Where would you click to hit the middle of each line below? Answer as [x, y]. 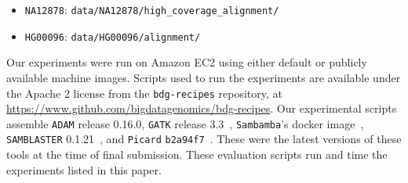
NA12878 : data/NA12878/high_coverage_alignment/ [152, 9]
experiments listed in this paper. [84, 169]
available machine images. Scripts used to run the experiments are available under [204, 77]
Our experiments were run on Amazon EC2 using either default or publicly [187, 62]
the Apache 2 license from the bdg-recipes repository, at [145, 93]
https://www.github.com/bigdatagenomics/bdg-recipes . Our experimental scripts [202, 108]
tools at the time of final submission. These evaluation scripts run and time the [197, 154]
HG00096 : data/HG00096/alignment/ [113, 36]
